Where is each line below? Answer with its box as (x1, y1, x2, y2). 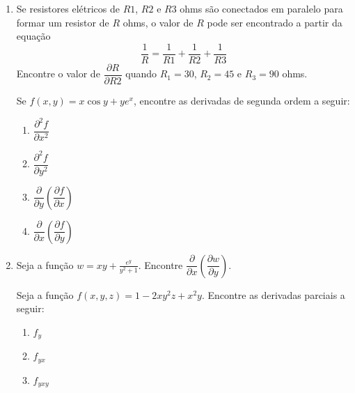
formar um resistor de (16, 15, 109, 29)
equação (16, 29, 51, 43)
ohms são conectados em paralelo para (180, 1, 343, 15)
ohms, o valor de (123, 15, 194, 29)
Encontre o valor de (16, 66, 100, 81)
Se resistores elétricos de (16, 1, 120, 15)
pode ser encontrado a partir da (207, 15, 342, 29)
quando (125, 66, 157, 81)
